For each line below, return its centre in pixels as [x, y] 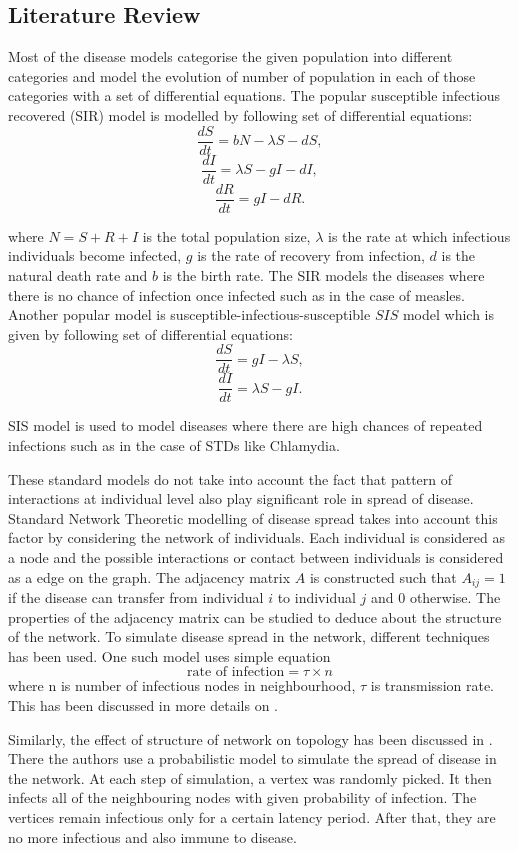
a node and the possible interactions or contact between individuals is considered [256, 557]
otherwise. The [455, 597]
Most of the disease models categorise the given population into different [230, 56]
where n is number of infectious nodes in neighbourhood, [182, 685]
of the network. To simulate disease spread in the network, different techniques [249, 636]
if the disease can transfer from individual [136, 597]
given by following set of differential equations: [150, 333]
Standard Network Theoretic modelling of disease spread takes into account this [253, 517]
